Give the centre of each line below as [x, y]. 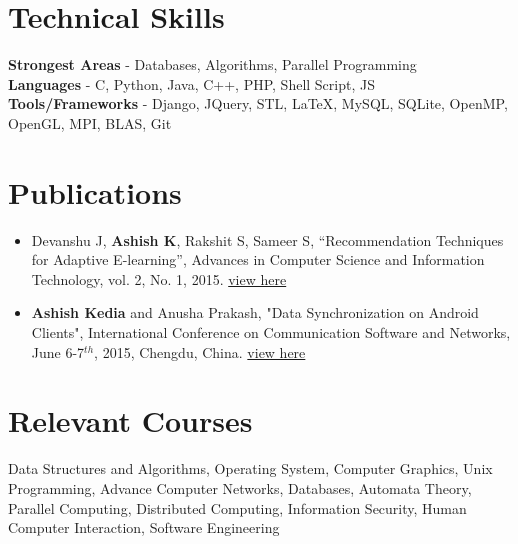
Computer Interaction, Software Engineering [144, 527]
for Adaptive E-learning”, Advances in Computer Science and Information [258, 259]
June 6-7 [58, 351]
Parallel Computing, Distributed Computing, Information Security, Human [237, 507]
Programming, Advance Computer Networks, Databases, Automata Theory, [240, 487]
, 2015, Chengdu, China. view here [200, 351]
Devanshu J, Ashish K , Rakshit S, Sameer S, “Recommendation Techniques [267, 239]
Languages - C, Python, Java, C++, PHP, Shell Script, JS [191, 83]
